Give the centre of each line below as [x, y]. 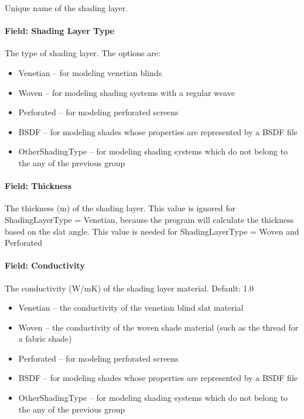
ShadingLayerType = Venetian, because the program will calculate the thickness [149, 219]
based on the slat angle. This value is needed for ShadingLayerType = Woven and [152, 231]
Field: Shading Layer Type [60, 31]
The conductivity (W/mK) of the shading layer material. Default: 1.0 [129, 288]
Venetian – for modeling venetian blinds [90, 72]
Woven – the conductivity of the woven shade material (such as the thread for [158, 327]
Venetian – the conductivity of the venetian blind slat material [131, 308]
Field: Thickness [38, 186]
